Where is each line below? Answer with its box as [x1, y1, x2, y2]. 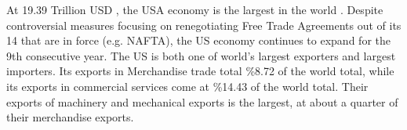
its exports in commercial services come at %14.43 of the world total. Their [6, 78, 369, 94]
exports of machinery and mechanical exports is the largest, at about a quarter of [6, 93, 398, 110]
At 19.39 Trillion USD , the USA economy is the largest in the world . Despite [6, 2, 383, 17]
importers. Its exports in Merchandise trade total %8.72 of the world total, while [6, 63, 394, 79]
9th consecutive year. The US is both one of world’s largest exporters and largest [6, 47, 396, 63]
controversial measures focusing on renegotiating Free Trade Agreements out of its [6, 16, 402, 33]
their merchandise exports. [6, 109, 134, 125]
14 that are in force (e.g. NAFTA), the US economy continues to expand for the [6, 32, 391, 49]
